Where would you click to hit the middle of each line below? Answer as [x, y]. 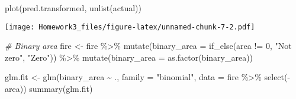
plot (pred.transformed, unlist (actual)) [73, 8]
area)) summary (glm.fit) [49, 89]
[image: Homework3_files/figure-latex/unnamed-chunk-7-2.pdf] [130, 27]
